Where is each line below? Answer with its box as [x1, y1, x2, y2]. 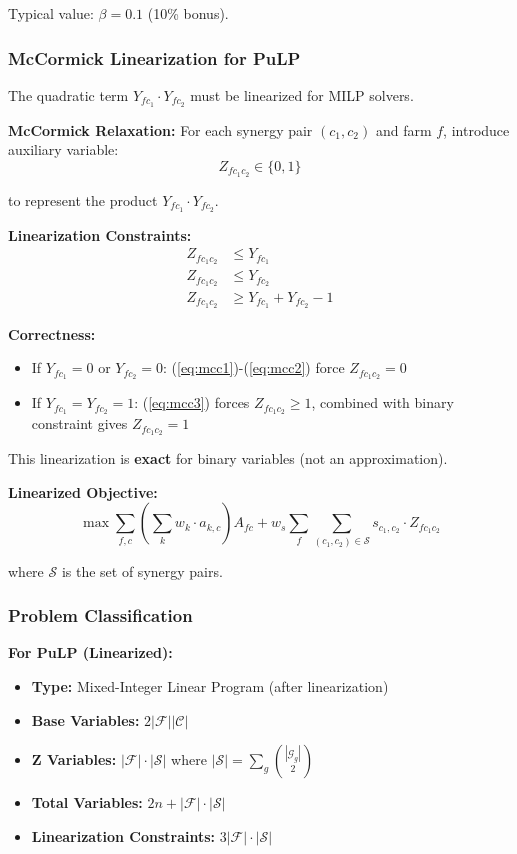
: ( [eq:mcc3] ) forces [134, 392, 250, 413]
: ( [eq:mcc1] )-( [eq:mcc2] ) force [162, 357, 345, 378]
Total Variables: [31, 792, 143, 813]
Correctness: [8, 323, 96, 344]
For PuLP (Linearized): [8, 642, 173, 663]
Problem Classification [8, 603, 193, 628]
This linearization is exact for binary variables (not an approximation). [8, 448, 448, 469]
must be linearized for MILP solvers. [190, 84, 414, 105]
